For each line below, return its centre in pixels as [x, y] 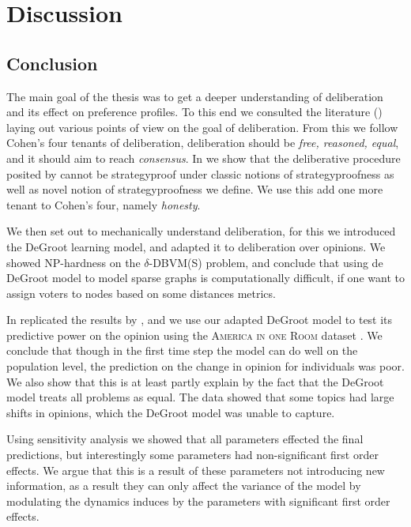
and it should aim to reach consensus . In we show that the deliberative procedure [204, 158]
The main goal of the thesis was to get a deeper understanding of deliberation [195, 96]
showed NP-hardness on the [74, 262]
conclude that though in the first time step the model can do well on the [182, 350]
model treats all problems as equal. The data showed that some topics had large [200, 397]
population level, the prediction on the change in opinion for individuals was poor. [205, 366]
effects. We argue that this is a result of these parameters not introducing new [196, 470]
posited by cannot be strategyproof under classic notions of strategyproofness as [200, 173]
